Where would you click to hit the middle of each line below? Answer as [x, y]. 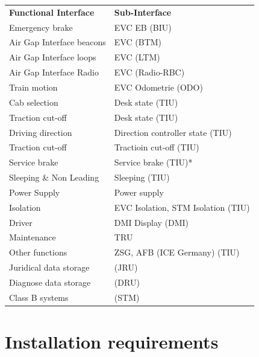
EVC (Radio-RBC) [149, 72]
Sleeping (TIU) [142, 177]
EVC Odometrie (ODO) [158, 87]
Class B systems [39, 297]
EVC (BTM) [138, 42]
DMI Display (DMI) [151, 222]
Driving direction [41, 132]
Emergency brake [41, 27]
